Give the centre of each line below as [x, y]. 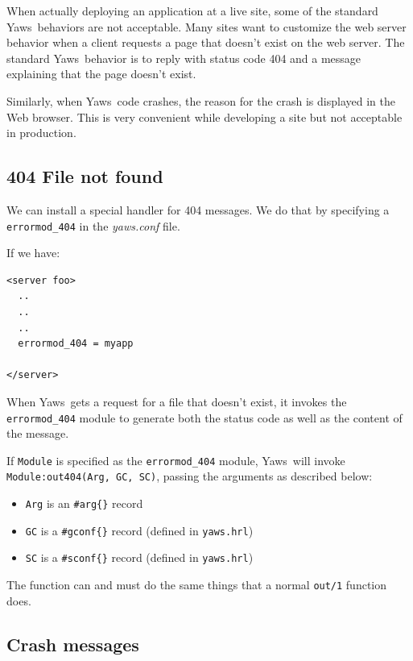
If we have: [33, 253]
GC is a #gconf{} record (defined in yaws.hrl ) [139, 530]
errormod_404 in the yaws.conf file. [93, 225]
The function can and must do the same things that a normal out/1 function [197, 585]
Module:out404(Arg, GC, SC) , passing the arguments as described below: [190, 476]
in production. [41, 133]
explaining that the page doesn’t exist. [101, 74]
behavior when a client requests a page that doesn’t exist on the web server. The [206, 42]
